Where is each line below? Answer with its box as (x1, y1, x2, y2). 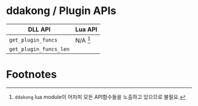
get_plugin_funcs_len (9, 46, 70, 53)
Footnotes (6, 68, 57, 81)
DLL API (28, 25, 51, 33)
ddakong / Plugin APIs (6, 4, 117, 18)
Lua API (75, 25, 98, 33)
